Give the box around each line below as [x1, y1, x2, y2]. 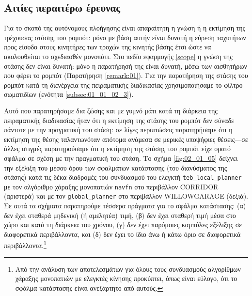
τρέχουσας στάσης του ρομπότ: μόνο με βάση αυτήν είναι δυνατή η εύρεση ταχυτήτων [4, 32, 246, 42]
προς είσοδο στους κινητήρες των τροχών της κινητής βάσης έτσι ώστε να [4, 42, 211, 52]
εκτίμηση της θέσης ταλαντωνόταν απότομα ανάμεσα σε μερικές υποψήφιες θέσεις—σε [4, 134, 248, 144]
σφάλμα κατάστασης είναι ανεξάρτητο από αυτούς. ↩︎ [15, 282, 163, 293]
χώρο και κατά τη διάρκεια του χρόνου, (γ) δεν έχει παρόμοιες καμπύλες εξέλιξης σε [4, 219, 242, 230]
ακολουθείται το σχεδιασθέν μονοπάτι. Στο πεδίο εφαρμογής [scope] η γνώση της [4, 51, 233, 61]
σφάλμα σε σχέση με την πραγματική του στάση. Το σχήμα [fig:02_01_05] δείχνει [4, 153, 238, 163]
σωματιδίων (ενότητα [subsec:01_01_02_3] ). [4, 89, 134, 99]
